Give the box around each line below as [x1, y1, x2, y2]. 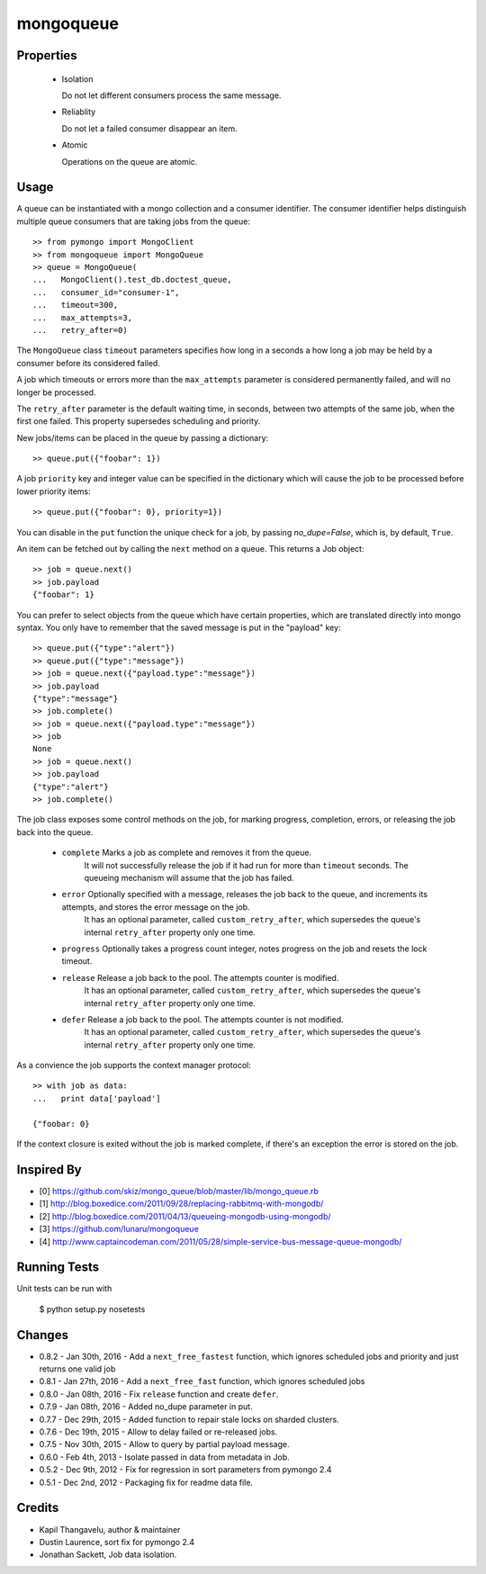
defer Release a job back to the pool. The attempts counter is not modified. [61, 1013, 344, 1025]
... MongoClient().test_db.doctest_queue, [32, 274, 233, 285]
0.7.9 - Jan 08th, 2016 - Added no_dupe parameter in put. [39, 1401, 253, 1412]
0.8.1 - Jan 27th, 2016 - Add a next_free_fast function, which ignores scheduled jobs [39, 1376, 365, 1387]
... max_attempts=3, [32, 312, 133, 323]
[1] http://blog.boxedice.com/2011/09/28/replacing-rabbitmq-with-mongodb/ [39, 1198, 324, 1210]
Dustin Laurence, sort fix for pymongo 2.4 [39, 1536, 195, 1547]
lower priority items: [16, 486, 92, 497]
